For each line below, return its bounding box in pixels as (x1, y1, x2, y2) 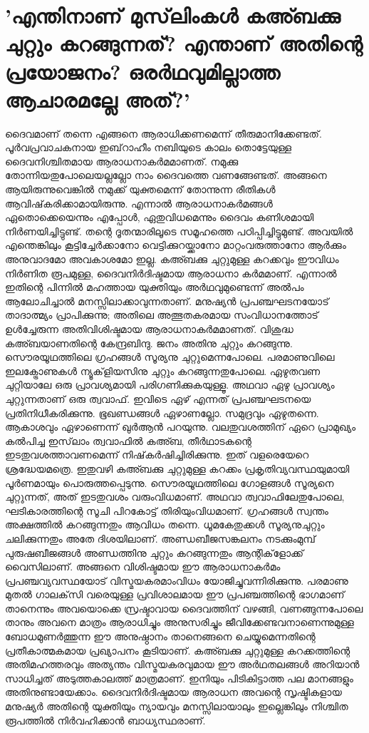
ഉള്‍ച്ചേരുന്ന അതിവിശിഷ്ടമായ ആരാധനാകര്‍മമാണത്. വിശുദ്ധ (5, 322, 293, 336)
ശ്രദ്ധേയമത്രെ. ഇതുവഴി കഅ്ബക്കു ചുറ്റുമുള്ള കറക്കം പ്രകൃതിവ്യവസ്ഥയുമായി (5, 461, 350, 476)
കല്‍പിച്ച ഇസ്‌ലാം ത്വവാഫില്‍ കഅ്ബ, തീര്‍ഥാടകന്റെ (5, 433, 251, 448)
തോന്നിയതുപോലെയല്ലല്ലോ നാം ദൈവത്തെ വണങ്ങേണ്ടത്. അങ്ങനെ (5, 168, 327, 183)
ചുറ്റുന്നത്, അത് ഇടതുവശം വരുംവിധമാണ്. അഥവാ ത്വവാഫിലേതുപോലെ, (5, 489, 345, 504)
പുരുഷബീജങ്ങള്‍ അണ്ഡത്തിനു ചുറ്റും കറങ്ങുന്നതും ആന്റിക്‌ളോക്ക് (5, 545, 304, 560)
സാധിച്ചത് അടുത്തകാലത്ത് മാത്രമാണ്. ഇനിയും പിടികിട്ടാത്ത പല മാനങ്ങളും (5, 670, 353, 685)
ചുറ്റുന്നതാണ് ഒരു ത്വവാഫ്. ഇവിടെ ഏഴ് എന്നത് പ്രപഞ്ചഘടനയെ (5, 391, 311, 406)
